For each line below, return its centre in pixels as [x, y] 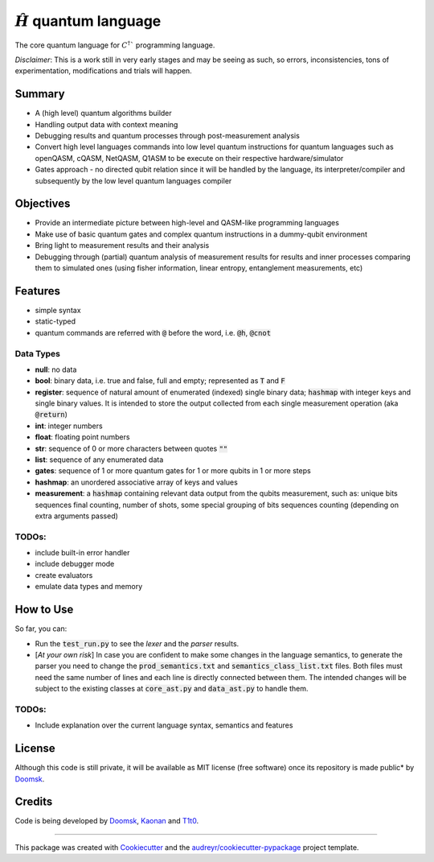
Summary [40, 94]
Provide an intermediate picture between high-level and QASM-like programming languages [187, 223]
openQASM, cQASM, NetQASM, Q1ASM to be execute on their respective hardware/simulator [189, 158]
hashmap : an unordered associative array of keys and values [137, 482]
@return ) [51, 415]
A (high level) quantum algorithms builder [103, 113]
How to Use [44, 610]
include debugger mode [75, 564]
